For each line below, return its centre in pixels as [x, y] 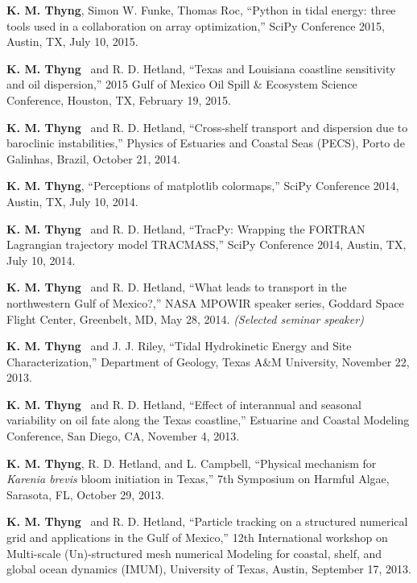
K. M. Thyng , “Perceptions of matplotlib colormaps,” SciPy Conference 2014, [203, 186]
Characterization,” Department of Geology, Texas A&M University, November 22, [208, 361]
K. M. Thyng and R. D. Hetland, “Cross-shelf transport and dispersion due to [207, 127]
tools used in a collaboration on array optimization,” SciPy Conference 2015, [196, 25]
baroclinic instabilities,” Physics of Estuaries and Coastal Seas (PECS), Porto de [206, 143]
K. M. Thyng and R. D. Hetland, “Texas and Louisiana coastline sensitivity [201, 68]
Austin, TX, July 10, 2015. [72, 41]
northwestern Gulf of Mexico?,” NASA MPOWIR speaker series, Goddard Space [205, 302]
